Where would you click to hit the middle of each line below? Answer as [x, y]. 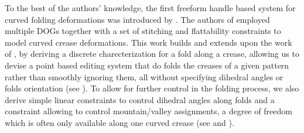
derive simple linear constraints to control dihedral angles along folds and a [140, 99]
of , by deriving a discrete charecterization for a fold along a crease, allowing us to [152, 54]
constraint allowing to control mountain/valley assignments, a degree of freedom [148, 111]
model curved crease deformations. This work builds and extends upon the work [148, 42]
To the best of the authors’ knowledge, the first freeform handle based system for [150, 8]
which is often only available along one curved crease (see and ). [119, 122]
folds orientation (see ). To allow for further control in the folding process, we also [152, 88]
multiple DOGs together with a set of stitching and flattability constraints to [143, 31]
